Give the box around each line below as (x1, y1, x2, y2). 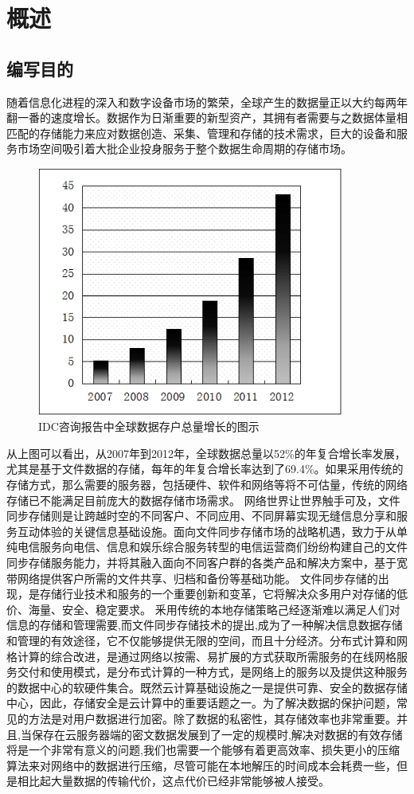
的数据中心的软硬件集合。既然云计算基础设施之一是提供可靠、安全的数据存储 (6, 679, 408, 695)
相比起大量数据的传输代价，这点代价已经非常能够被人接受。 (17, 772, 330, 789)
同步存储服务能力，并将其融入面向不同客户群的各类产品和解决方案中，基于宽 (6, 554, 408, 570)
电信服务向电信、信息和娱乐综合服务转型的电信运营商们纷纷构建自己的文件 (17, 538, 408, 555)
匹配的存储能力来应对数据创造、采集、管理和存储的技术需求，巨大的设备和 (6, 124, 396, 141)
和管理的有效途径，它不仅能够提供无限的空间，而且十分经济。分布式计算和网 (6, 632, 408, 648)
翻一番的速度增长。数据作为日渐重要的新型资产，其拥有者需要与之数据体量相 (6, 109, 408, 126)
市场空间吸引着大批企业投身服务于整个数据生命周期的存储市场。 (17, 140, 352, 157)
